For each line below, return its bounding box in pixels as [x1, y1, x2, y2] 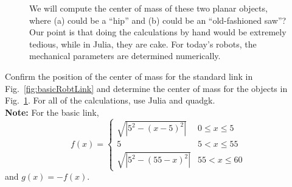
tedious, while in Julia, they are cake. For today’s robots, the [29, 37, 257, 50]
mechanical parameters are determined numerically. [29, 49, 221, 62]
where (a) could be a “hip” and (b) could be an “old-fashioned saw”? [29, 13, 287, 26]
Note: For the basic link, [5, 105, 99, 118]
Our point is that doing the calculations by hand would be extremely [29, 26, 287, 38]
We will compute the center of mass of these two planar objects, [29, 2, 268, 14]
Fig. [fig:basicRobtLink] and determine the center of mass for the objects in [5, 82, 288, 94]
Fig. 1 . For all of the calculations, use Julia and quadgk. [5, 94, 215, 107]
